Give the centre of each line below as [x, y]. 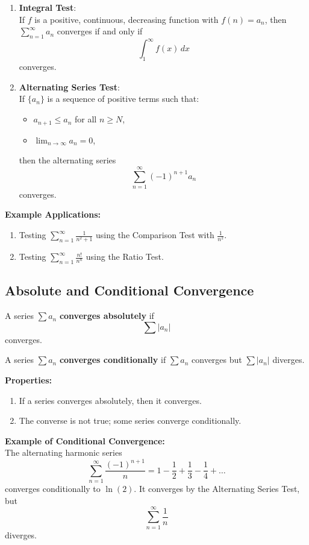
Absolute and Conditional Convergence [130, 290]
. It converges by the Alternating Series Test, [217, 489]
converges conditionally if [113, 360]
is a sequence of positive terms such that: [123, 99]
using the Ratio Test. [125, 257]
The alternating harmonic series [64, 452]
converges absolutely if [107, 316]
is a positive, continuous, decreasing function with [126, 19]
